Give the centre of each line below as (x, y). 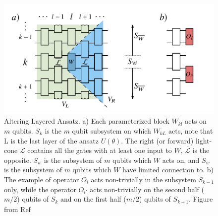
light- (204, 140)
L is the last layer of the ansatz (51, 140)
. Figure (201, 199)
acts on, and (181, 160)
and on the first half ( (93, 199)
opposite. (18, 160)
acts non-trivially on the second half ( (147, 189)
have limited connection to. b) (168, 170)
